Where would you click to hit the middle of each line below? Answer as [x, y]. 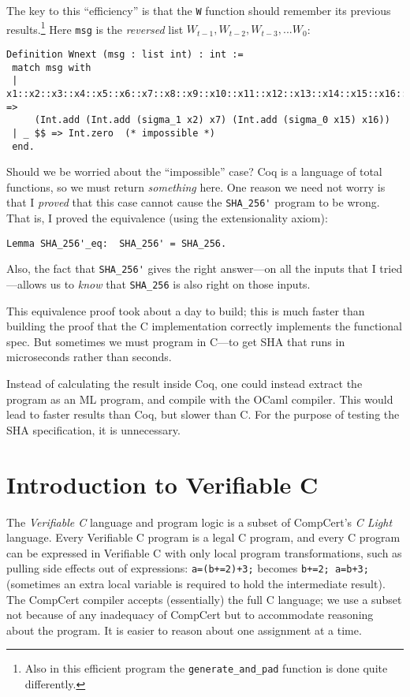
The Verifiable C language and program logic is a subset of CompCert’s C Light [199, 522]
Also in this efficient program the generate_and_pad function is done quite [206, 668]
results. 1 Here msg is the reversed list [95, 28]
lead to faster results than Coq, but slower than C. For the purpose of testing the [203, 414]
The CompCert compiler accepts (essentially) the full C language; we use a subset [204, 599]
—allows [27, 283]
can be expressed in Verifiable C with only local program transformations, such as [204, 552]
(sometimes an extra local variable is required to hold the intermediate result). [196, 583]
